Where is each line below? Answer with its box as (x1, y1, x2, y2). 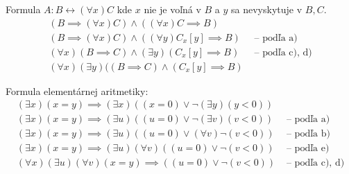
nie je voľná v (144, 2, 201, 16)
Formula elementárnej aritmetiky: (6, 83, 148, 98)
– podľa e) (286, 143, 330, 154)
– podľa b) (286, 129, 330, 139)
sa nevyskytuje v (231, 2, 303, 16)
